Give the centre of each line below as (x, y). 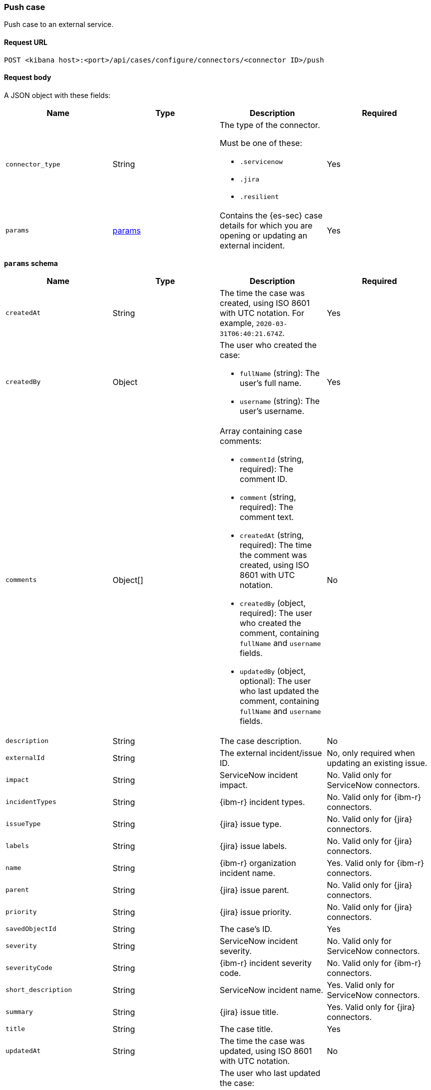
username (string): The (280, 401)
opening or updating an (264, 235)
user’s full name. (271, 383)
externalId (25, 758)
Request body (28, 77)
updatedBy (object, (273, 671)
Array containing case (261, 431)
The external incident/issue (271, 753)
